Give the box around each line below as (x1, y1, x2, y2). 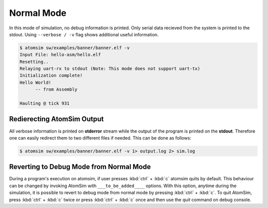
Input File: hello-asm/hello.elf (19, 52, 101, 58)
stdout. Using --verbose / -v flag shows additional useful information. (9, 31, 159, 37)
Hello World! (19, 79, 52, 85)
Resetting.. (19, 59, 49, 65)
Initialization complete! (19, 72, 83, 78)
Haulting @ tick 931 (19, 101, 69, 106)
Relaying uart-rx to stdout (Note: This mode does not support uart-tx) (19, 66, 201, 71)
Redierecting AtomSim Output (9, 115, 104, 124)
